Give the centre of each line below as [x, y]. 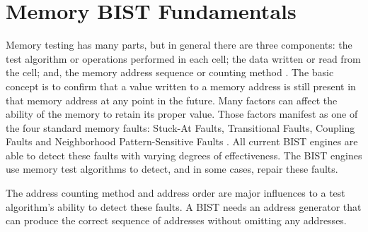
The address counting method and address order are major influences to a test [176, 193]
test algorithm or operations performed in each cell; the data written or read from [183, 58]
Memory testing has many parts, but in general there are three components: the [179, 45]
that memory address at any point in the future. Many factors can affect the [172, 100]
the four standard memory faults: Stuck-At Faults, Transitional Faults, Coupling [180, 127]
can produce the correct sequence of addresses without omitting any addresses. [176, 220]
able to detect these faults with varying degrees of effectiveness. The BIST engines [184, 155]
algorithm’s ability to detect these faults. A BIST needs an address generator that [184, 206]
